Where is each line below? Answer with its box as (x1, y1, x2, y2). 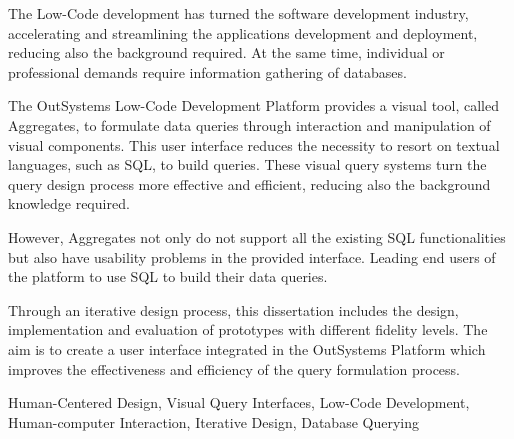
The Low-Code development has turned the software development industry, (8, 3, 469, 23)
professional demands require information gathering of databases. (8, 61, 407, 82)
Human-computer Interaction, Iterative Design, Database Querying (8, 411, 419, 432)
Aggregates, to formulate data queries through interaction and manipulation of (8, 114, 491, 135)
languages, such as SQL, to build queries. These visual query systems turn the (8, 154, 487, 175)
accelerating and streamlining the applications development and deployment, (8, 22, 478, 43)
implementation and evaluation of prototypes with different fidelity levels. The (8, 319, 488, 340)
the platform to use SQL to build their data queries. (8, 266, 328, 287)
